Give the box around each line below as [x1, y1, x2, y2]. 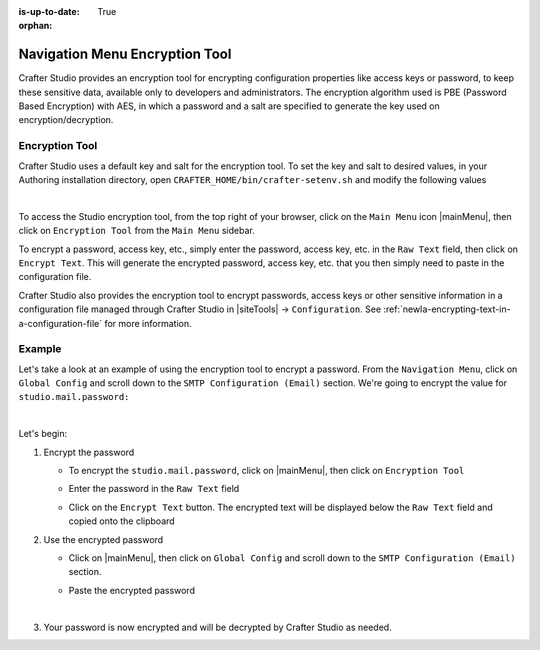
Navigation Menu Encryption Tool [18, 46, 232, 63]
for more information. [104, 317, 192, 329]
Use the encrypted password [43, 533, 164, 545]
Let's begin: [18, 428, 68, 440]
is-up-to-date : [18, 6, 80, 17]
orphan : [18, 20, 53, 32]
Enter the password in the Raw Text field [68, 483, 240, 495]
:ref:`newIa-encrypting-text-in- [383, 303, 511, 315]
